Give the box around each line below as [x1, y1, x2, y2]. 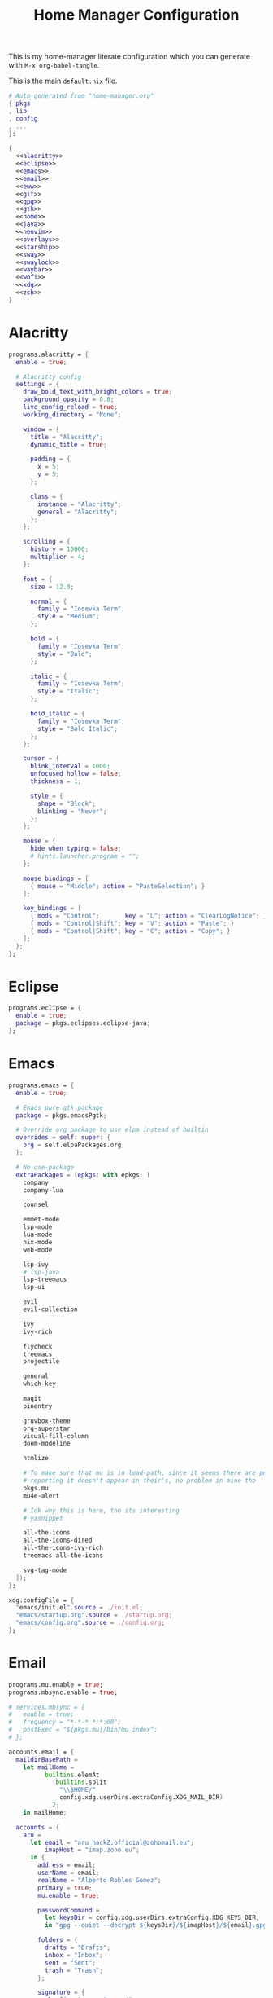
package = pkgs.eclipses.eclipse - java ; [15, 1019, 151, 1028]
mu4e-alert [23, 1491, 60, 1500]
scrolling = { [23, 538, 71, 546]
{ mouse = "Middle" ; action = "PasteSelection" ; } [29, 882, 206, 890]
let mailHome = [23, 1763, 75, 1771]
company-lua [23, 1186, 63, 1195]
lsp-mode [23, 1223, 53, 1231]
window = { [23, 425, 60, 433]
